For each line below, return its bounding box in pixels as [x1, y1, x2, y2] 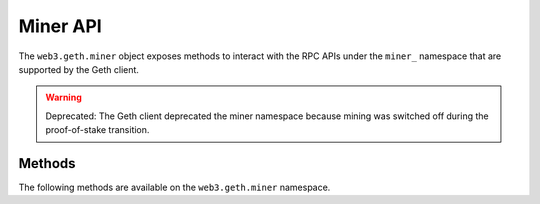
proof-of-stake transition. [45, 124, 150, 136]
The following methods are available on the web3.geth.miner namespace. [18, 181, 331, 194]
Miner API [18, 15, 102, 37]
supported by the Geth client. [18, 63, 140, 75]
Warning [45, 91, 82, 104]
